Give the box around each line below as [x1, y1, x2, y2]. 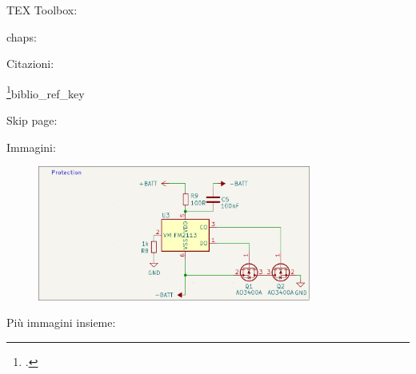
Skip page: [6, 112, 58, 129]
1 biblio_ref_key [6, 82, 85, 101]
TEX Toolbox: [6, 2, 78, 18]
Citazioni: [6, 55, 54, 72]
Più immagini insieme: [6, 314, 116, 331]
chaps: [6, 28, 37, 45]
